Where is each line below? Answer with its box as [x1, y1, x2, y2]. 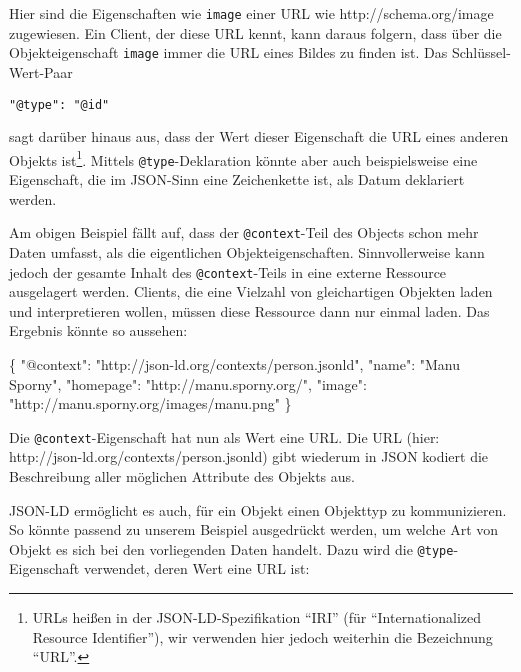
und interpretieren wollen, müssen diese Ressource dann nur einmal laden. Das [9, 300, 490, 321]
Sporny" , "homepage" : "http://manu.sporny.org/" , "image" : [9, 373, 367, 394]
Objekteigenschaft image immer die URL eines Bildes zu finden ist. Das [9, 42, 448, 63]
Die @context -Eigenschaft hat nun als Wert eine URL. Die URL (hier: [9, 426, 440, 447]
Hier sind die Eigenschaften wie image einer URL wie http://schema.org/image [9, 3, 494, 23]
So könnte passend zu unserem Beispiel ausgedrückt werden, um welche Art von [9, 519, 499, 540]
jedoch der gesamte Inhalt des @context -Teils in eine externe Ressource [9, 261, 447, 282]
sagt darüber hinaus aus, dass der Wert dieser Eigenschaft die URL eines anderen [9, 126, 509, 147]
